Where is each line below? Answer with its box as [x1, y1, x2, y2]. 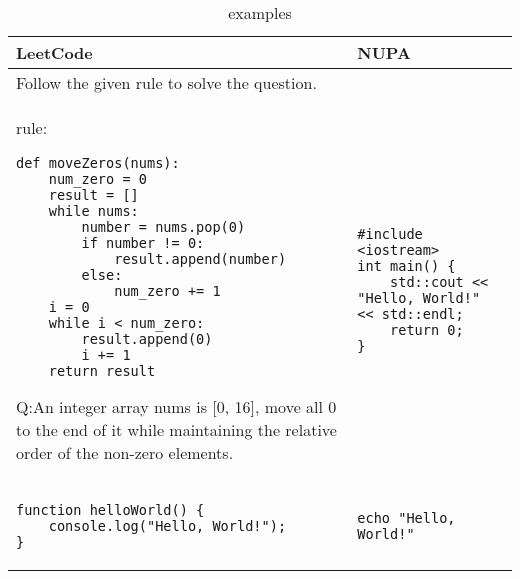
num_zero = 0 [48, 171, 147, 187]
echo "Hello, [357, 510, 456, 526]
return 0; [390, 322, 464, 338]
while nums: [48, 203, 139, 219]
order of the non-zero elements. [16, 441, 234, 464]
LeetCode [16, 41, 93, 64]
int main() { [357, 258, 456, 274]
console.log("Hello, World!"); [48, 518, 287, 534]
